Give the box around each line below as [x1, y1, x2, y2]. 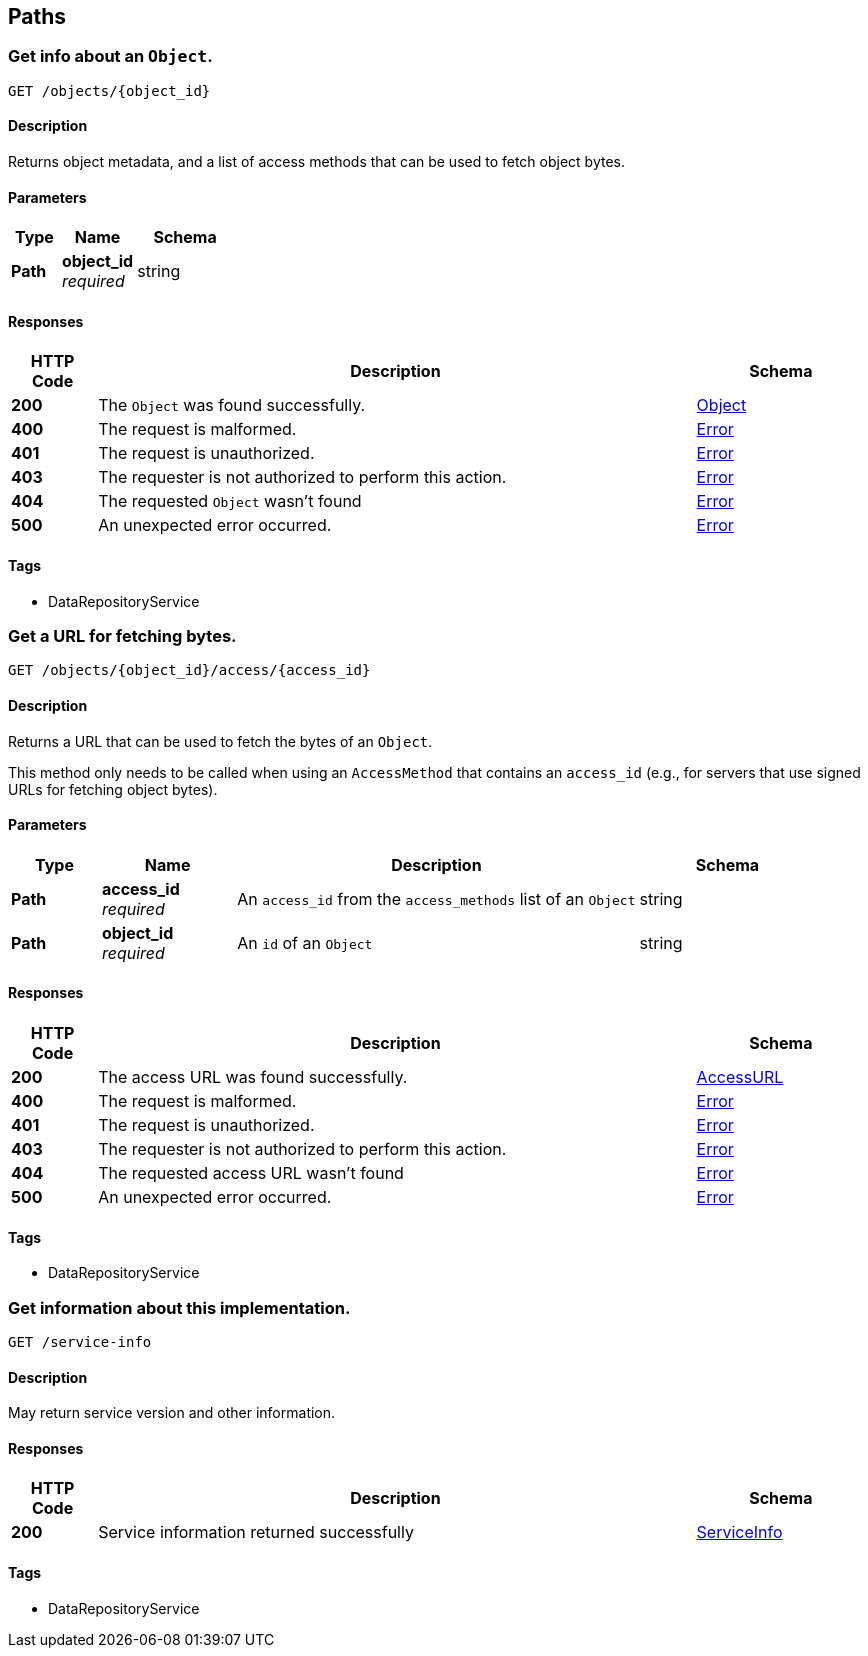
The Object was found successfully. [98, 395, 366, 416]
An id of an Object [237, 932, 373, 953]
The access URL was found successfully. [98, 1067, 408, 1088]
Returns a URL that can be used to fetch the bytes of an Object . [8, 732, 433, 750]
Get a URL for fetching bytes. [8, 626, 237, 647]
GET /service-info [8, 1334, 152, 1351]
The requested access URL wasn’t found [98, 1163, 404, 1184]
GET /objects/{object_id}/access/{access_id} [8, 662, 371, 679]
